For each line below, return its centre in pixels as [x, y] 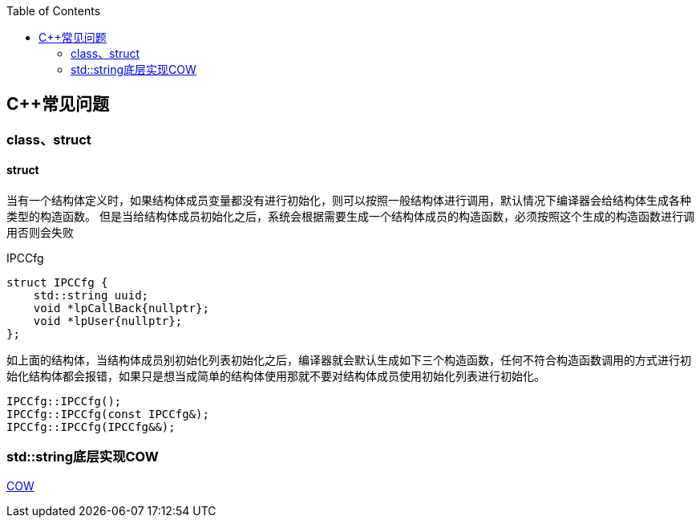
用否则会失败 [40, 233]
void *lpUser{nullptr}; [108, 321]
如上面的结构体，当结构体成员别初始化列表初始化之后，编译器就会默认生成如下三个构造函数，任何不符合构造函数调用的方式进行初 [349, 360]
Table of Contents [54, 11]
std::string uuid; [91, 296]
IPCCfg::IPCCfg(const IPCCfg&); [108, 414]
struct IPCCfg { [57, 283]
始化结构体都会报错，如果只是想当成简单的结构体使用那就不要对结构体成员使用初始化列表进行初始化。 [276, 376]
